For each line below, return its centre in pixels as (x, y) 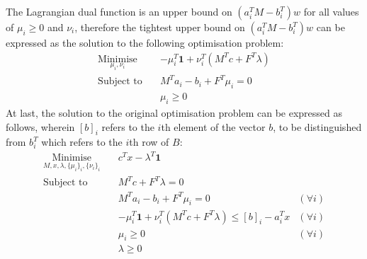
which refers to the (82, 142)
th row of (149, 142)
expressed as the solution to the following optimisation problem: (145, 42)
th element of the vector (213, 126)
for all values (331, 11)
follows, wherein (40, 126)
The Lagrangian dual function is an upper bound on (119, 11)
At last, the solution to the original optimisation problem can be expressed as (174, 112)
